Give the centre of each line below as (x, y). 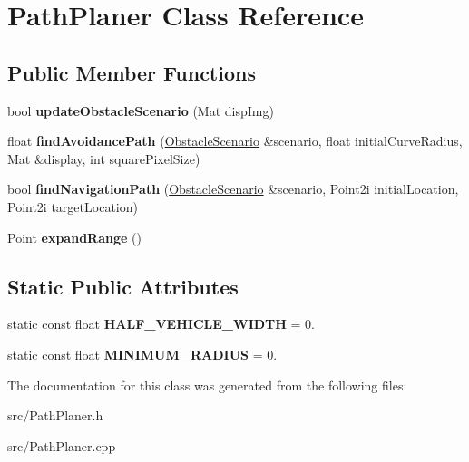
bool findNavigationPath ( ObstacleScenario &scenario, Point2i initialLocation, (233, 189)
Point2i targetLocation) (73, 206)
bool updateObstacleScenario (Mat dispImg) (141, 110)
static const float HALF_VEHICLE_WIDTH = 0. (161, 324)
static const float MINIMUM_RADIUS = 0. (142, 354)
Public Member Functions (132, 72)
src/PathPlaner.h (55, 415)
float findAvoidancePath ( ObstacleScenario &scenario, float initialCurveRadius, (235, 141)
